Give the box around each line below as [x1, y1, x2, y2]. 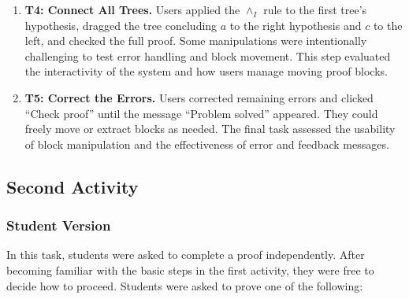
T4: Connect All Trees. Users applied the [24, 2, 240, 17]
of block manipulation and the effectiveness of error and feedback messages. [24, 135, 389, 152]
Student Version [6, 216, 111, 235]
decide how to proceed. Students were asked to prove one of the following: [6, 277, 363, 293]
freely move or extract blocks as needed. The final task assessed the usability [24, 120, 396, 137]
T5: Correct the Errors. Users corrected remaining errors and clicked [24, 89, 374, 105]
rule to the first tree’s [263, 2, 367, 17]
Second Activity [6, 174, 139, 198]
